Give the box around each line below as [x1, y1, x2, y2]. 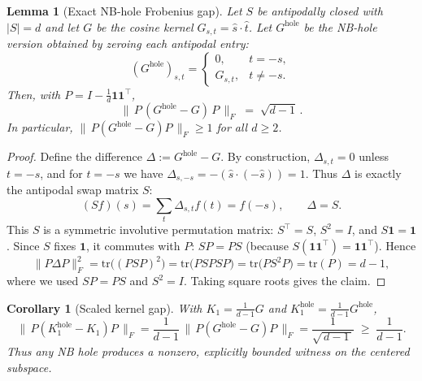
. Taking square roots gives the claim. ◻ [183, 272, 386, 289]
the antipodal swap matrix [7, 181, 139, 198]
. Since [7, 236, 40, 253]
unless [359, 148, 389, 165]
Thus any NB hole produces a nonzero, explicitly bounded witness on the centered [7, 343, 410, 360]
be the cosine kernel [96, 18, 194, 35]
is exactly [354, 164, 402, 181]
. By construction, [220, 148, 311, 165]
